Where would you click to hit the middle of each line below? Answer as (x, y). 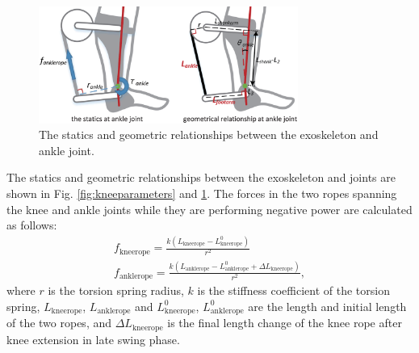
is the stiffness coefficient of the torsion (293, 290)
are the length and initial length (327, 306)
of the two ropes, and (59, 323)
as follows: (32, 225)
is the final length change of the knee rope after (285, 323)
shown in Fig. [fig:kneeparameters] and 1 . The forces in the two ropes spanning (202, 193)
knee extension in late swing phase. (93, 339)
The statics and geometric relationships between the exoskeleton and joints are (201, 177)
